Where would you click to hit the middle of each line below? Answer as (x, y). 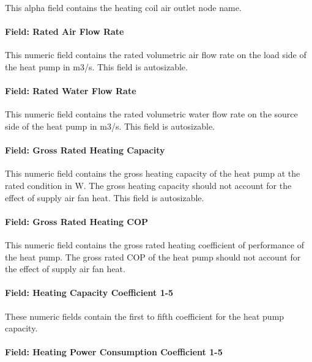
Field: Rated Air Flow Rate (65, 31)
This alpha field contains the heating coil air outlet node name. (123, 7)
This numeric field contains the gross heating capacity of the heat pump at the (153, 173)
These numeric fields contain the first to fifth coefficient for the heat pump (145, 316)
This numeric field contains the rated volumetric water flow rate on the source (151, 114)
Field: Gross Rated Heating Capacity (85, 150)
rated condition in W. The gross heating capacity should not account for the (148, 185)
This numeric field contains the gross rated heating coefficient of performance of (154, 244)
